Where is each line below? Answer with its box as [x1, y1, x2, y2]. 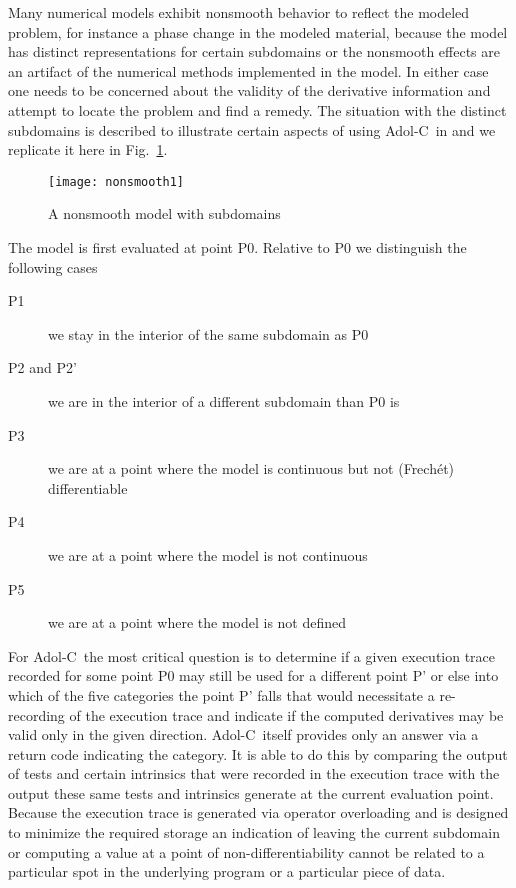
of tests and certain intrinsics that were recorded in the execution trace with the [8, 763, 500, 784]
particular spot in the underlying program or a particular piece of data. [8, 861, 446, 882]
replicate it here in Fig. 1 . [8, 139, 168, 160]
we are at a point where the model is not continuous [48, 544, 368, 565]
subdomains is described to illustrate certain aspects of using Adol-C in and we [8, 119, 496, 140]
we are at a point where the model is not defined [48, 612, 347, 633]
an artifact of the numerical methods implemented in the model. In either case [8, 60, 489, 81]
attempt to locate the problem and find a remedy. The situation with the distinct [8, 99, 507, 120]
